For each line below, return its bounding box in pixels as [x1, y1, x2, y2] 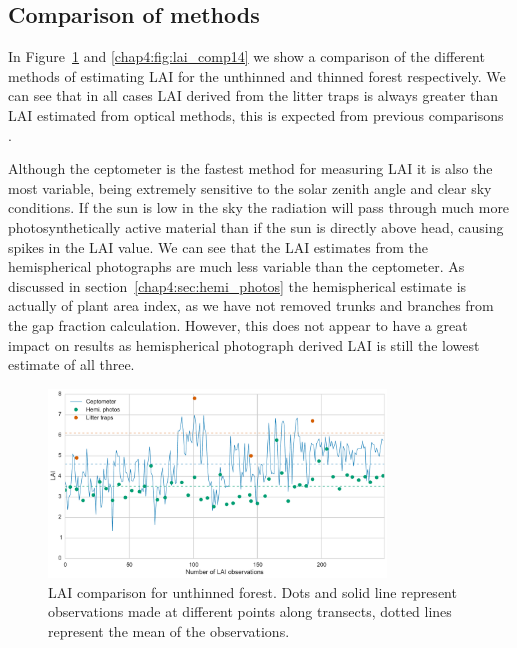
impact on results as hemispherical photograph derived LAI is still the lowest [8, 334, 480, 355]
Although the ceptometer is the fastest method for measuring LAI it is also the [8, 158, 493, 179]
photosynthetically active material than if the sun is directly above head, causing [8, 216, 504, 237]
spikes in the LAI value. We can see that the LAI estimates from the [8, 236, 428, 257]
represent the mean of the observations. [48, 620, 290, 641]
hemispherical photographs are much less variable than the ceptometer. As [8, 256, 465, 277]
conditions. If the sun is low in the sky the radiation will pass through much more [8, 197, 510, 218]
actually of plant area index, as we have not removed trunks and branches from [8, 295, 494, 316]
